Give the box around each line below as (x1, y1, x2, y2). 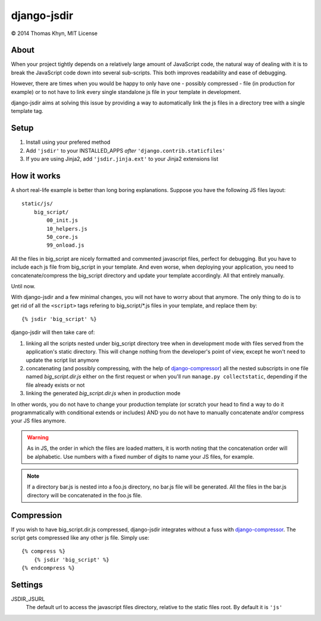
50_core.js (46, 234, 78, 240)
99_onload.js (46, 242, 84, 249)
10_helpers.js (46, 225, 88, 232)
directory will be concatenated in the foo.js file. (27, 491, 143, 499)
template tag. (11, 108, 44, 115)
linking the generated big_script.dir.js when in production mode (26, 390, 181, 397)
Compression (11, 510, 62, 520)
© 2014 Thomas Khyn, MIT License (11, 30, 98, 37)
